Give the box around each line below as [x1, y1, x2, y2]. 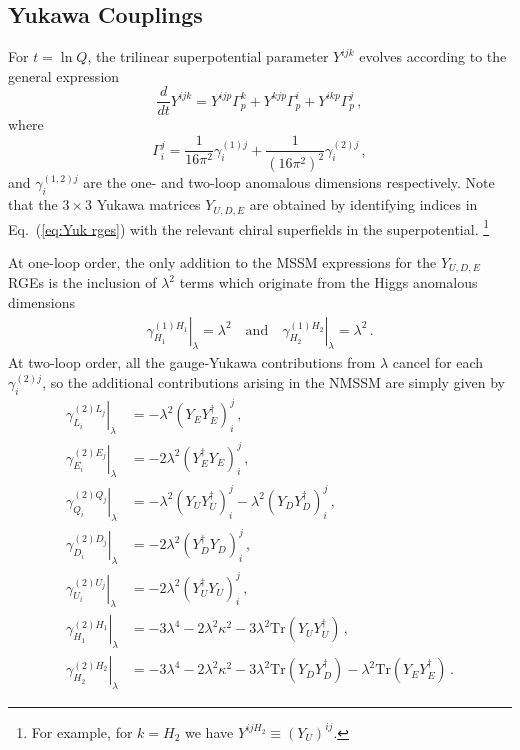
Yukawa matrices [96, 194, 201, 215]
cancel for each [392, 352, 484, 373]
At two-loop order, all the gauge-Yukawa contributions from [8, 352, 376, 373]
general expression [8, 65, 120, 86]
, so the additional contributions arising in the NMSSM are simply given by [42, 372, 505, 393]
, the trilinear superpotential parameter [87, 46, 329, 67]
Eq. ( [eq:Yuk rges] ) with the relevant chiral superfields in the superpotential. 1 [8, 215, 490, 239]
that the [8, 194, 58, 215]
